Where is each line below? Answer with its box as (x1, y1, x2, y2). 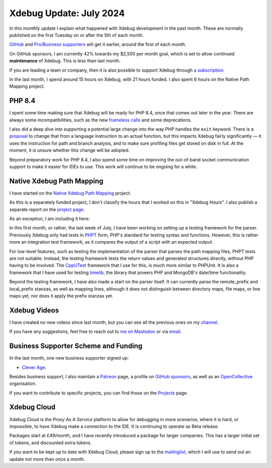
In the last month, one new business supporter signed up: (9, 355, 129, 361)
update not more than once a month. (9, 456, 86, 462)
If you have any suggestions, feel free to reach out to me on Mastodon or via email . (9, 328, 182, 335)
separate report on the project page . (9, 206, 85, 212)
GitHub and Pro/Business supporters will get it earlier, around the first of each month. (9, 41, 186, 47)
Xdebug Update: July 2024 (9, 8, 125, 19)
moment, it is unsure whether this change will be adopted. (9, 147, 130, 153)
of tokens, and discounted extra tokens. (9, 439, 92, 446)
